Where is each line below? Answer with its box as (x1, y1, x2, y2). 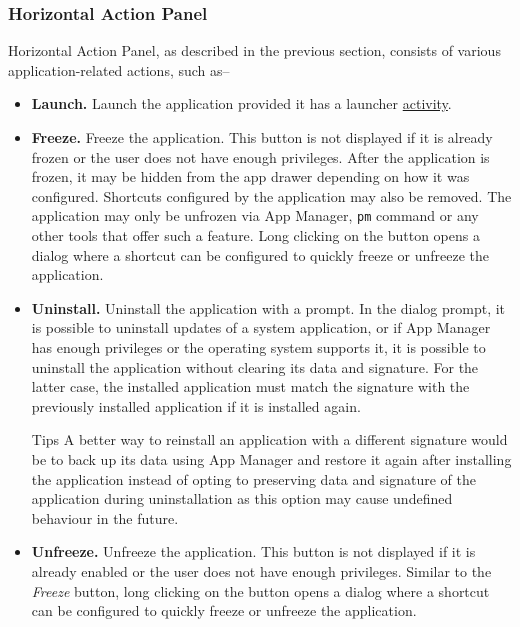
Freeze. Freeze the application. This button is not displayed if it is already (31, 127, 493, 147)
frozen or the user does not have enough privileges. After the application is (31, 146, 490, 167)
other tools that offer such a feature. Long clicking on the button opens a (31, 225, 480, 246)
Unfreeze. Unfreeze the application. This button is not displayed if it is (31, 541, 476, 562)
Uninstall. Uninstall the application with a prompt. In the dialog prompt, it (31, 297, 506, 318)
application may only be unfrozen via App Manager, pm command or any (31, 205, 479, 226)
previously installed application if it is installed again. (31, 395, 361, 416)
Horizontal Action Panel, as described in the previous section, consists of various (8, 40, 501, 61)
